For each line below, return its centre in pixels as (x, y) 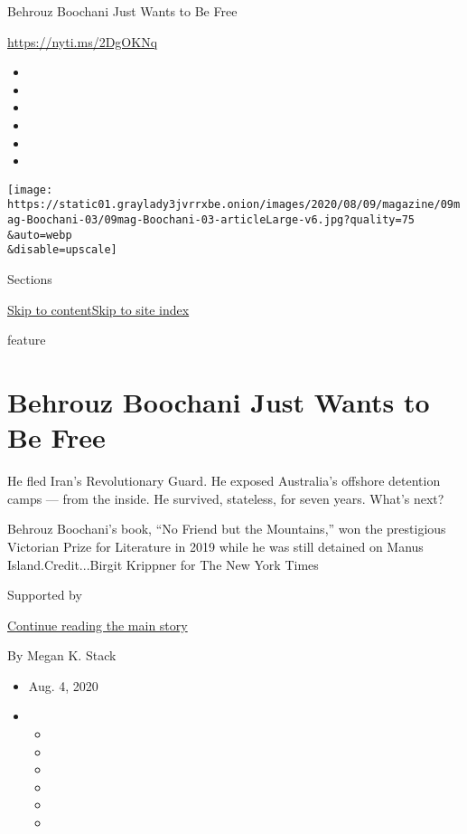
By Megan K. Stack (62, 655)
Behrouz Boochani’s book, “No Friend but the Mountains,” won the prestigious (227, 529)
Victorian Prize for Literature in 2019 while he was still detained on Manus (215, 546)
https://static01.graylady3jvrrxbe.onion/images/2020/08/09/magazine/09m (234, 205)
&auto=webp (40, 235)
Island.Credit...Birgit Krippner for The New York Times (163, 564)
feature (27, 340)
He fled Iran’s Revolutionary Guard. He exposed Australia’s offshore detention (224, 481)
